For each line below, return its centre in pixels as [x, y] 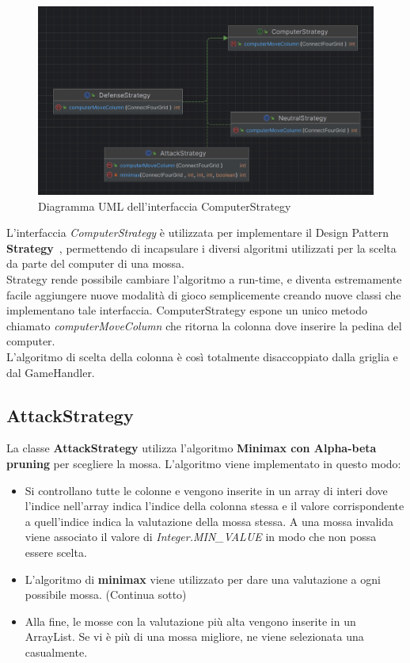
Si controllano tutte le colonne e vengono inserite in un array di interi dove [206, 490]
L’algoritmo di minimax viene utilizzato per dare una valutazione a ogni [203, 579]
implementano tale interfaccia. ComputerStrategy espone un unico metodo [187, 310]
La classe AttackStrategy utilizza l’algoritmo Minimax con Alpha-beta [192, 448]
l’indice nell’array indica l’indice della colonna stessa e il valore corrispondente [214, 506]
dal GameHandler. [51, 372]
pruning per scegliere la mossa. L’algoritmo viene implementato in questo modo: [204, 463]
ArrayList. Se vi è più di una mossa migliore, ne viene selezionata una [194, 636]
